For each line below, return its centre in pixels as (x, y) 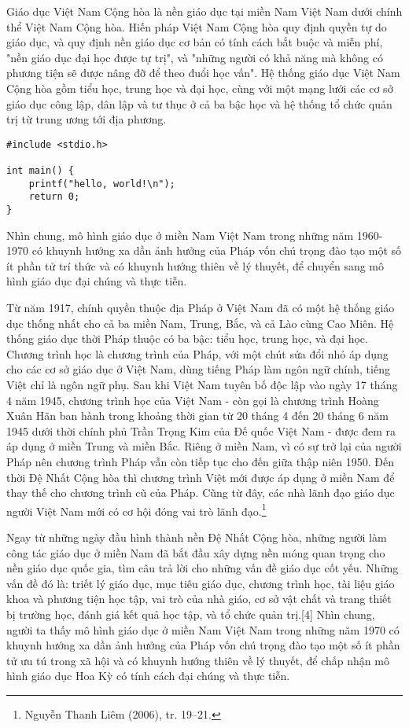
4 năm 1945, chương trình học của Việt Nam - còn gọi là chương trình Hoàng (193, 400)
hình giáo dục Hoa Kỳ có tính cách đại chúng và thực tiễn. (148, 676)
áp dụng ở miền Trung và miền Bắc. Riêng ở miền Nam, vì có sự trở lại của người (204, 446)
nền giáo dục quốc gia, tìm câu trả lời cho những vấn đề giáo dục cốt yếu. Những (203, 568)
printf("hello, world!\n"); (102, 184)
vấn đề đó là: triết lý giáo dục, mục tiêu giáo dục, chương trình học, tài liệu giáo (201, 583)
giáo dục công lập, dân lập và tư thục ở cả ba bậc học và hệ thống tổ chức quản (199, 103)
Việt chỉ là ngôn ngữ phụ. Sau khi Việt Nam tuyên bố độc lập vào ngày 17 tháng (202, 385)
